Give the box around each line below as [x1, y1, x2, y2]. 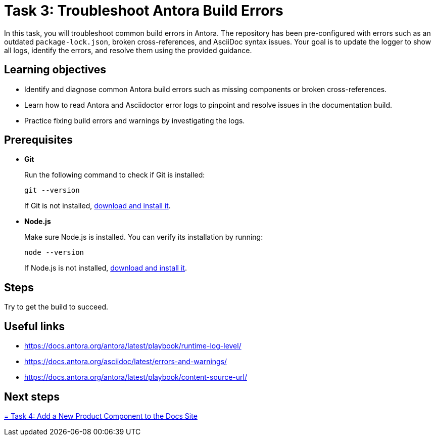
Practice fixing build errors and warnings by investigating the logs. [24, 116, 245, 125]
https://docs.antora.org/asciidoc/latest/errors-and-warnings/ [24, 357, 227, 366]
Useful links [4, 320, 65, 333]
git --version [24, 186, 80, 195]
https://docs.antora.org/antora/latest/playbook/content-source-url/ [24, 373, 247, 382]
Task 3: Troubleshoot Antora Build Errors [4, 2, 283, 19]
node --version [24, 248, 84, 257]
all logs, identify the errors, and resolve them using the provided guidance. [4, 46, 252, 55]
